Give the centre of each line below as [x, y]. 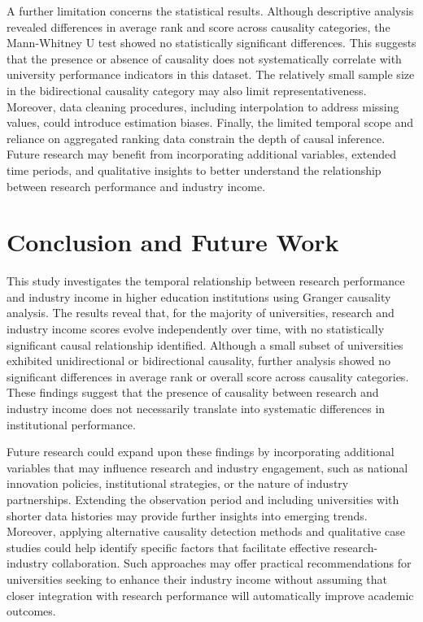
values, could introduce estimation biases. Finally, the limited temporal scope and [210, 122]
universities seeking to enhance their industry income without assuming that [197, 579]
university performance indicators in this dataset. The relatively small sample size [211, 74]
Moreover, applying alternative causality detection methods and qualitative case [206, 531]
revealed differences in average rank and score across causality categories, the [198, 26]
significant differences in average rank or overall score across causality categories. [208, 376]
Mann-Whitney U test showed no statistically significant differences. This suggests [211, 43]
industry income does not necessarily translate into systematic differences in [196, 408]
